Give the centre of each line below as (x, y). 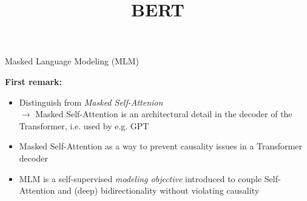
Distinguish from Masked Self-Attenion (91, 102)
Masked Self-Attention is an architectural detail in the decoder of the (164, 114)
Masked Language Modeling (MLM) (72, 61)
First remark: (34, 81)
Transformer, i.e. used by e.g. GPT (84, 125)
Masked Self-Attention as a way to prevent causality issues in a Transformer (160, 146)
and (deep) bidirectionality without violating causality (159, 190)
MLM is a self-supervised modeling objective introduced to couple (140, 178)
